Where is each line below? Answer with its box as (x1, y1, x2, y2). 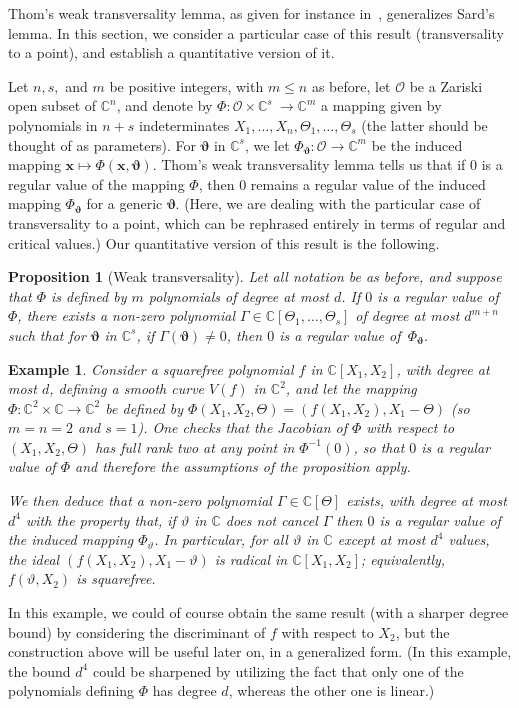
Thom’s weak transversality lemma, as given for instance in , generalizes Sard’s (8, 3, 495, 23)
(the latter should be (361, 114, 488, 135)
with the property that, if (25, 509, 176, 530)
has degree (152, 680, 217, 701)
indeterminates (138, 114, 230, 135)
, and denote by (116, 95, 213, 116)
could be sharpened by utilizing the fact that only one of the (92, 660, 464, 681)
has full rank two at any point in (95, 436, 295, 457)
